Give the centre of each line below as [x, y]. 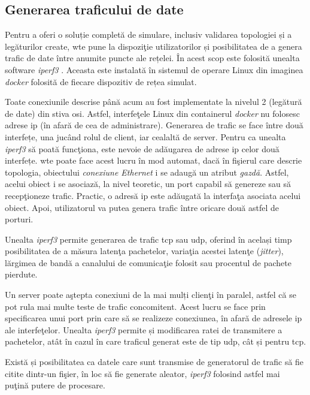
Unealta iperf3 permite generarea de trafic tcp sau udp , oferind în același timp [148, 239]
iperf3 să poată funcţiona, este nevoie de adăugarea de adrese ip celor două [142, 148]
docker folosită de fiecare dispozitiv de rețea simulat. [101, 81]
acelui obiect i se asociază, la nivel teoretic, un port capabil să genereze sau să [148, 184]
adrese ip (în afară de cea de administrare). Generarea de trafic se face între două [154, 125]
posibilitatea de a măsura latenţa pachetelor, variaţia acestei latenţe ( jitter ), [144, 251]
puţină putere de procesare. [55, 385]
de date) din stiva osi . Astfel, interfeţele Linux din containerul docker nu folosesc [152, 113]
